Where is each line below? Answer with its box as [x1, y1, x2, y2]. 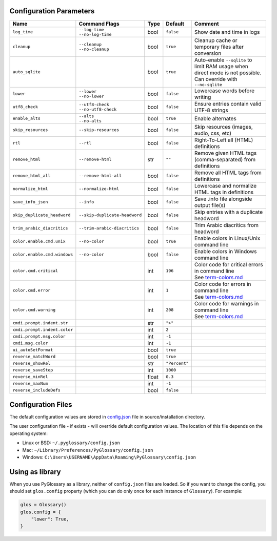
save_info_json [12, 199, 48, 205]
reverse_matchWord [12, 354, 56, 360]
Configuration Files [9, 400, 72, 409]
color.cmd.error [12, 287, 51, 293]
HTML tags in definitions [194, 189, 254, 196]
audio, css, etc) [194, 130, 232, 137]
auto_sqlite [12, 69, 41, 74]
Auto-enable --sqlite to [194, 56, 252, 64]
